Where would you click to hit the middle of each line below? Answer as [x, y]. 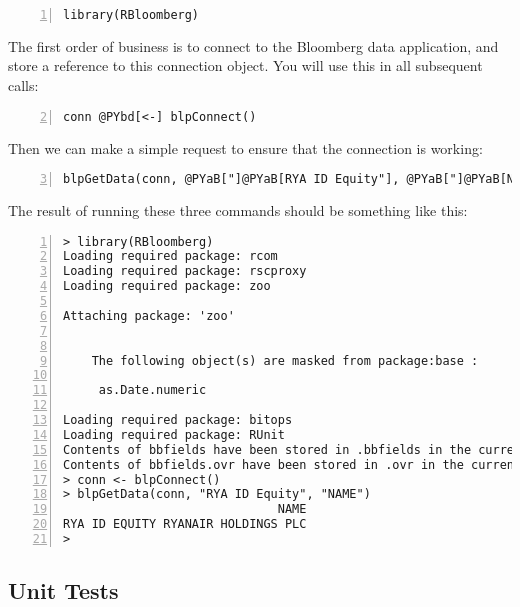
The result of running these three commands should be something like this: [238, 210]
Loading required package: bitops [178, 420]
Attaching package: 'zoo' [149, 315]
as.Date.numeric [152, 390]
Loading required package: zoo [167, 286]
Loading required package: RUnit [174, 434]
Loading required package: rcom [170, 256]
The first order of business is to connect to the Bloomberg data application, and [253, 45]
